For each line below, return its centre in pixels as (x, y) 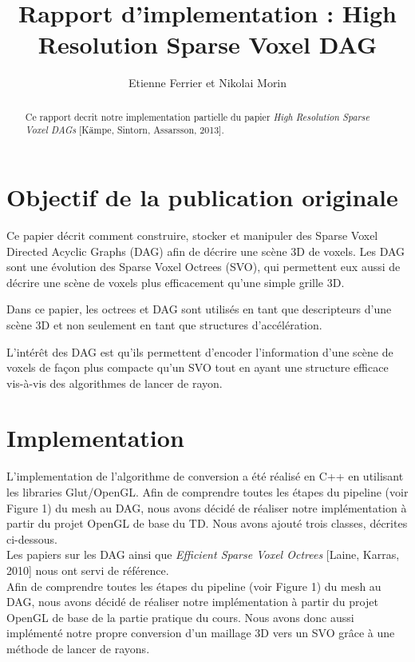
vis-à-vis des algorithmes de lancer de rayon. (115, 383)
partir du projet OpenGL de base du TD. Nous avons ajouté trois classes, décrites (207, 523)
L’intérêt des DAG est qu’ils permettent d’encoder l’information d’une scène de (200, 351)
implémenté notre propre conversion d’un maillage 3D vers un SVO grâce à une (201, 633)
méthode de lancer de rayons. (78, 648)
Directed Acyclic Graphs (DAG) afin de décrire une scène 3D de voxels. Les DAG (206, 251)
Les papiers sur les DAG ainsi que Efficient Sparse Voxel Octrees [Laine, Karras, (203, 554)
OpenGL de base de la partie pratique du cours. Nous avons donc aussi (180, 617)
